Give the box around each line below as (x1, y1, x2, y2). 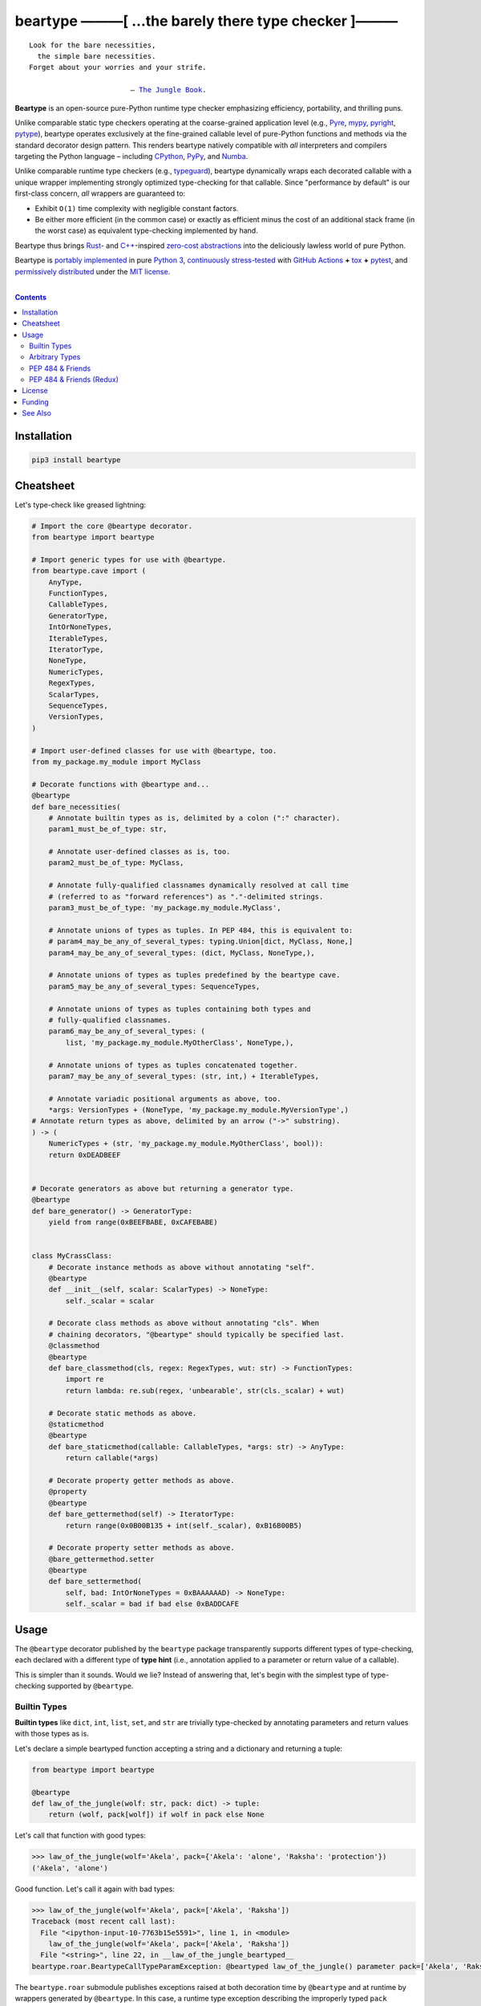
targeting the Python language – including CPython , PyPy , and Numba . (14, 152, 249, 161)
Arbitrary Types (29, 352, 81, 362)
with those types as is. (14, 1729, 90, 1739)
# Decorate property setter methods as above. (48, 1543, 236, 1553)
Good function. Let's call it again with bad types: (14, 1884, 176, 1894)
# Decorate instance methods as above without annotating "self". (48, 1262, 316, 1272)
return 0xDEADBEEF (48, 1150, 121, 1159)
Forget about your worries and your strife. (29, 63, 208, 72)
